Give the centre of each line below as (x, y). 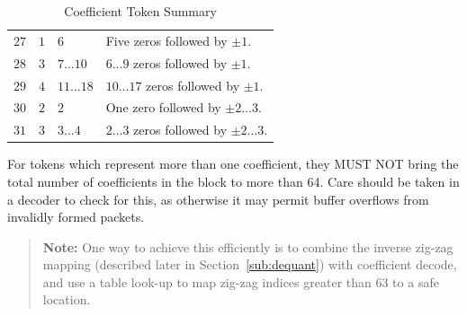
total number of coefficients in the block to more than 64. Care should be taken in (233, 181)
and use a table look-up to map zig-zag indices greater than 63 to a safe (241, 281)
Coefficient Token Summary (140, 11)
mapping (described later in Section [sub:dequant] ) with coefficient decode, (250, 264)
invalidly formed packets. (76, 217)
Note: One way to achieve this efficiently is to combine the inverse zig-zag (248, 246)
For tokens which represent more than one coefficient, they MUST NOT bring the (233, 164)
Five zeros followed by (166, 40)
